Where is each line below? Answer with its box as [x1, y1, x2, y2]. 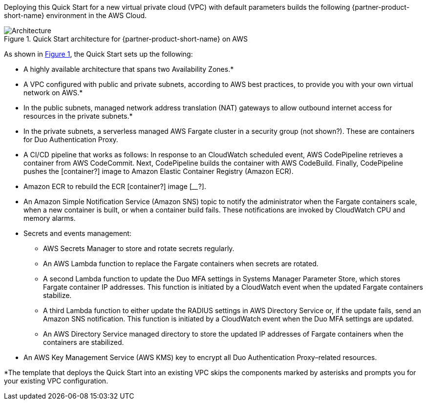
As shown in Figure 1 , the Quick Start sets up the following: [4, 50, 193, 58]
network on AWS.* [23, 88, 83, 97]
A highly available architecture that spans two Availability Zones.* [23, 65, 234, 73]
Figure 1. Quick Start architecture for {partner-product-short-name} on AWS [4, 35, 248, 43]
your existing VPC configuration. [4, 377, 108, 385]
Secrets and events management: [23, 229, 131, 237]
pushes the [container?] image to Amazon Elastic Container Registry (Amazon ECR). [23, 167, 294, 175]
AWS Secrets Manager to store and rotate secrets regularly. [43, 244, 235, 253]
